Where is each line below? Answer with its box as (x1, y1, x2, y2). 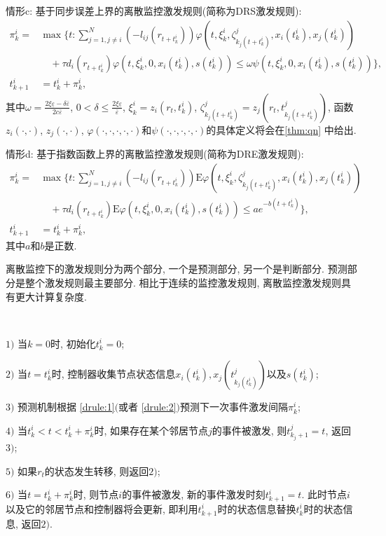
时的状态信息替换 (217, 501, 296, 516)
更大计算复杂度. (15, 289, 87, 303)
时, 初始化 (50, 336, 96, 350)
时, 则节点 (73, 487, 119, 502)
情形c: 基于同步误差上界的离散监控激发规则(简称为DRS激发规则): (6, 4, 302, 18)
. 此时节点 (301, 487, 347, 502)
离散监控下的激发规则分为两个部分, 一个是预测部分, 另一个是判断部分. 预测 (6, 261, 347, 276)
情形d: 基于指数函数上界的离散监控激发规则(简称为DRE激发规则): (6, 146, 304, 161)
